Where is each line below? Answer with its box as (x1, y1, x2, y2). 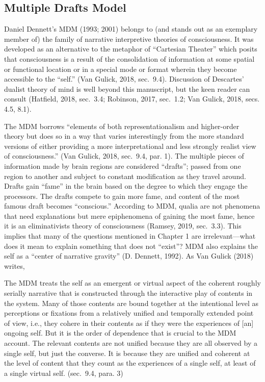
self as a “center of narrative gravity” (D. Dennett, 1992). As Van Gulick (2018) (4, 250, 254, 261)
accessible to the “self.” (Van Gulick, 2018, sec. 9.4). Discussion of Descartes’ (4, 73, 244, 84)
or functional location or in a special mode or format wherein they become (4, 63, 237, 74)
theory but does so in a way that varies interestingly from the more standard (4, 131, 244, 141)
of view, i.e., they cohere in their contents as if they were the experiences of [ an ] (4, 317, 254, 328)
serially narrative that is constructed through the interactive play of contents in (4, 288, 253, 298)
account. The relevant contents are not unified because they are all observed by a (4, 338, 257, 348)
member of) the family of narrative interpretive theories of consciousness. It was (4, 33, 254, 44)
